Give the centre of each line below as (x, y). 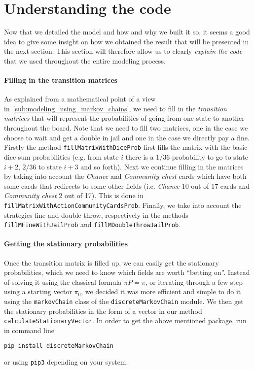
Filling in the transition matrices (61, 80)
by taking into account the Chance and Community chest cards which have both (125, 176)
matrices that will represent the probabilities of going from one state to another (124, 118)
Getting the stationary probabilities (66, 244)
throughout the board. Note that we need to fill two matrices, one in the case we (126, 128)
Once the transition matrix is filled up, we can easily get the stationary (111, 262)
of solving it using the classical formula (63, 282)
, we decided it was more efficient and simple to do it (161, 291)
